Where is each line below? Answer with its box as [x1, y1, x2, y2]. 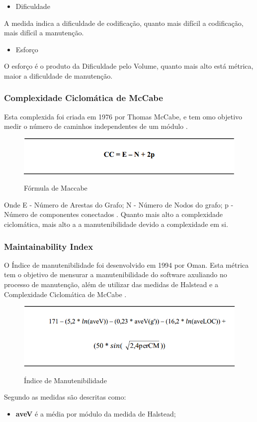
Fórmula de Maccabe [24, 183, 87, 193]
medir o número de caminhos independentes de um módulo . [4, 121, 188, 131]
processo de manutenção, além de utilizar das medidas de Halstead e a [4, 279, 218, 289]
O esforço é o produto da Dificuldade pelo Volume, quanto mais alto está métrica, [4, 61, 254, 71]
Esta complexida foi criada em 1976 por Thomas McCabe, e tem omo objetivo [4, 111, 243, 121]
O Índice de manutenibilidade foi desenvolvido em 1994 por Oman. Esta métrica [4, 259, 249, 270]
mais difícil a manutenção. [4, 27, 84, 38]
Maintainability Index [4, 240, 93, 252]
